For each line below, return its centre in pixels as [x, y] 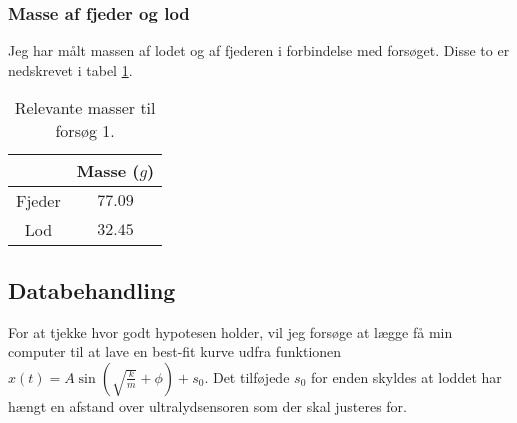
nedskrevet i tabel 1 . [70, 69]
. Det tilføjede [247, 376]
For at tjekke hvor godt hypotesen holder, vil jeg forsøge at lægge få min [230, 331]
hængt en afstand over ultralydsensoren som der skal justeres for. [207, 405]
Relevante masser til [85, 108]
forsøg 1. [85, 131]
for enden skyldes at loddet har [406, 376]
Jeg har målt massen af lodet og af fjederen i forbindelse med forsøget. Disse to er [259, 50]
